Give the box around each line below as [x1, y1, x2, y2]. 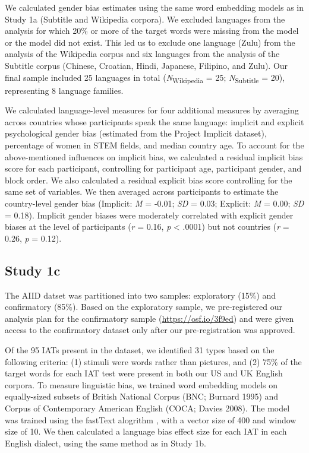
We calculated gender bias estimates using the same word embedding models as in [5, 1, 304, 13]
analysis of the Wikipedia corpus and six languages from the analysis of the [5, 47, 280, 60]
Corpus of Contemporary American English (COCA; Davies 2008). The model [5, 401, 290, 414]
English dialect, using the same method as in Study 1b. [5, 436, 206, 449]
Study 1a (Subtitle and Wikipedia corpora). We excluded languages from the [5, 12, 285, 25]
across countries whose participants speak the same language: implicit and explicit [5, 115, 304, 128]
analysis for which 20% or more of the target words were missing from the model [5, 24, 299, 37]
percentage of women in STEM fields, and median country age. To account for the [5, 139, 304, 151]
